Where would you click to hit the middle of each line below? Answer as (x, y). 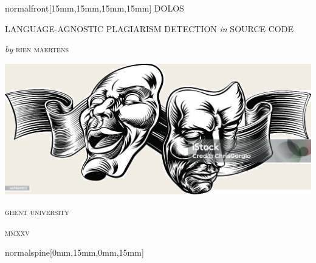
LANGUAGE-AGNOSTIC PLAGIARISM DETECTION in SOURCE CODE (149, 28)
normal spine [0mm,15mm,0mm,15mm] (74, 252)
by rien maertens (37, 49)
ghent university (37, 211)
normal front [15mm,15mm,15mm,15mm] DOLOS (94, 8)
